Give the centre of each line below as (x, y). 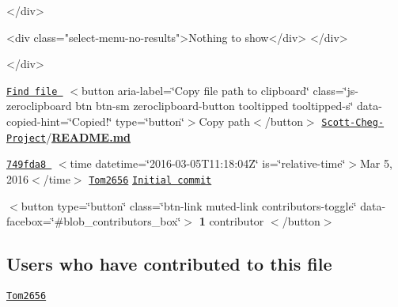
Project (27, 138)
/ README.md (89, 136)
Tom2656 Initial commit (150, 180)
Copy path (225, 121)
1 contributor (231, 221)
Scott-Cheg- (353, 123)
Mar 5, (376, 163)
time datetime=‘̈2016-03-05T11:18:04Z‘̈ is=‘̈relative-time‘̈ (208, 163)
